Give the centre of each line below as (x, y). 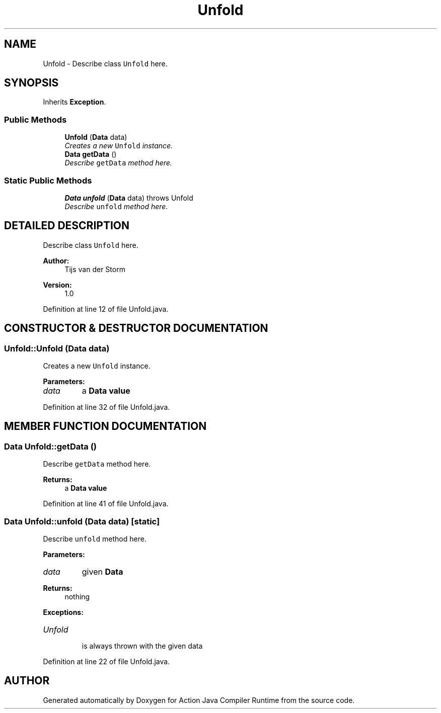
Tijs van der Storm (95, 269)
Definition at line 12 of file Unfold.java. (106, 309)
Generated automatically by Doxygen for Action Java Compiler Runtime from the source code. (199, 700)
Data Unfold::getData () (50, 446)
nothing (77, 596)
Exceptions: (63, 612)
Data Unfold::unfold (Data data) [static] (82, 521)
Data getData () (91, 154)
